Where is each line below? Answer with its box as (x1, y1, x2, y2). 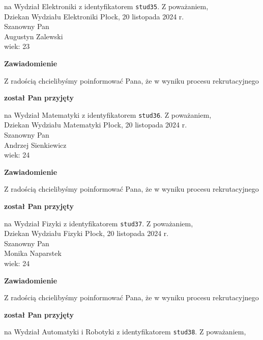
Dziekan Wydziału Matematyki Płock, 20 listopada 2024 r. (4, 119, 187, 130)
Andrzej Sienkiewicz (4, 139, 67, 150)
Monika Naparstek (4, 248, 62, 258)
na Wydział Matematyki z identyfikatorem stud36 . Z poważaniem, (4, 109, 212, 120)
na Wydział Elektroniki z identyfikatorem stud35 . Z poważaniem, (4, 1, 209, 11)
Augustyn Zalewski (4, 31, 63, 41)
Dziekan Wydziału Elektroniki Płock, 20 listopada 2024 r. (4, 11, 184, 21)
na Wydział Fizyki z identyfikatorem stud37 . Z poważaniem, (4, 218, 193, 228)
